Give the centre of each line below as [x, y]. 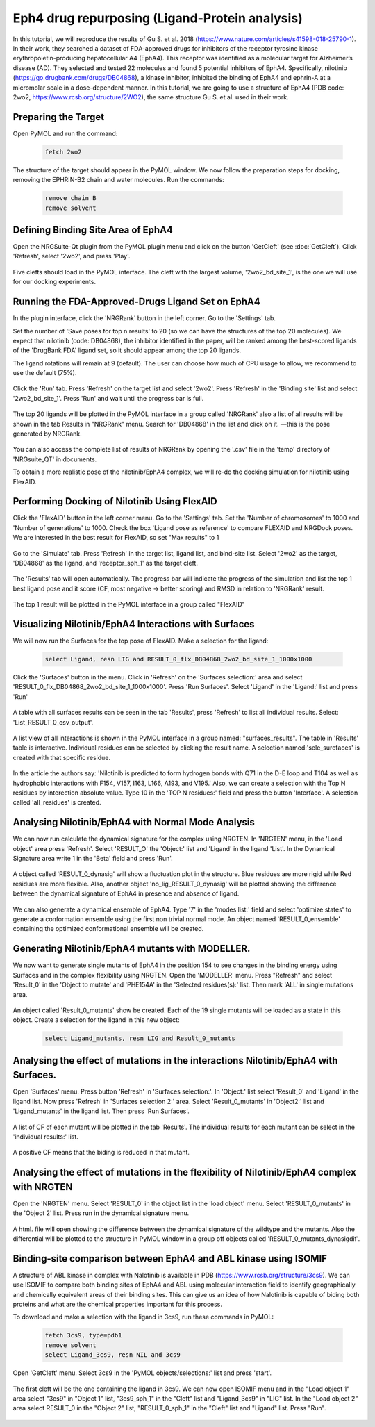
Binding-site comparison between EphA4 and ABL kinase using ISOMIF [170, 1259]
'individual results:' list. [46, 1137]
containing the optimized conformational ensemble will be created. [108, 929]
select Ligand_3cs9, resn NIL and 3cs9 [112, 1355]
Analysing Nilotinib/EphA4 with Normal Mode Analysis [134, 822]
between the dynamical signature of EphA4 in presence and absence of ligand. [126, 893]
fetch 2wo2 [63, 152]
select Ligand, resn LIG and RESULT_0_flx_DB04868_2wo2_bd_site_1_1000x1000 [178, 659]
